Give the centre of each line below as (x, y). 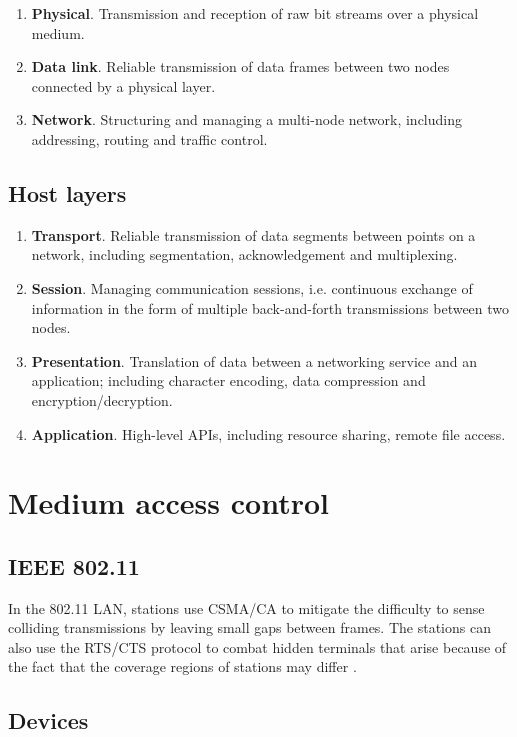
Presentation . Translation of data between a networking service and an (254, 360)
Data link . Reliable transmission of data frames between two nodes (240, 66)
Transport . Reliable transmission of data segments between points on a (253, 234)
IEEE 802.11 (74, 565)
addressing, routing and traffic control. (149, 138)
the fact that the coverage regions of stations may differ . (182, 666)
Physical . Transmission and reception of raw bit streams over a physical (255, 13)
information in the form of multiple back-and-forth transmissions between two (270, 307)
